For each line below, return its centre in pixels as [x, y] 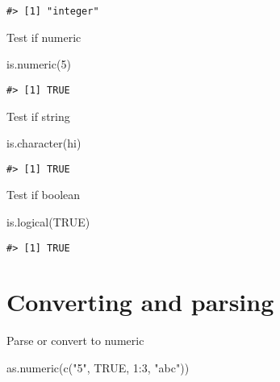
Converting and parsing [140, 302]
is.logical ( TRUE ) [48, 221]
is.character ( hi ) [44, 143]
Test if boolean [44, 195]
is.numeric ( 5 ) [39, 64]
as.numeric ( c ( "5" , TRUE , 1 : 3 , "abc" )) [98, 367]
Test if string [38, 116]
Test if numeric [44, 37]
